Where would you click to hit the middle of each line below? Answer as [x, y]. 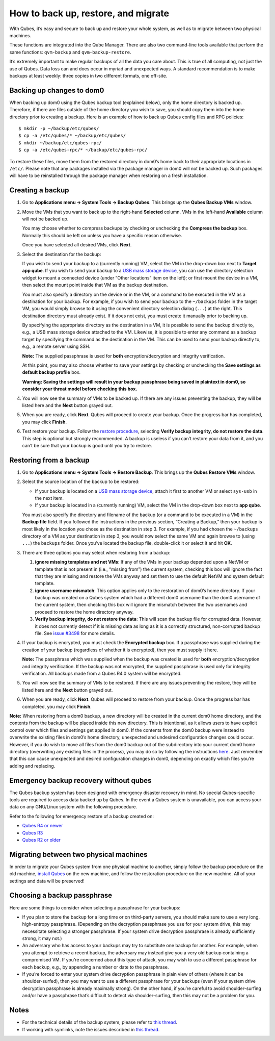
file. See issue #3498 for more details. [75, 633]
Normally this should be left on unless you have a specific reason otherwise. [102, 235]
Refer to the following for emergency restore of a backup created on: [82, 816]
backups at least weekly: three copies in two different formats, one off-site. [88, 75]
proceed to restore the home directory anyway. [84, 612]
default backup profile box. [51, 372]
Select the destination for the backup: [62, 254]
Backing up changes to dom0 [57, 90]
